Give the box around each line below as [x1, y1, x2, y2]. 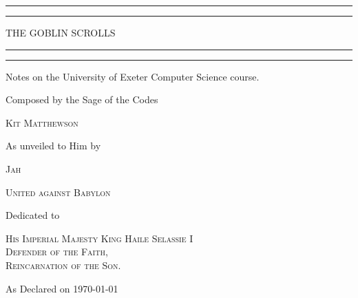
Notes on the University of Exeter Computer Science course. [6, 69, 260, 83]
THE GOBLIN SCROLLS [6, 25, 116, 39]
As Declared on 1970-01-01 [6, 281, 118, 295]
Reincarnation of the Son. [6, 257, 121, 272]
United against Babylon [6, 184, 111, 199]
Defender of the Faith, [6, 244, 108, 259]
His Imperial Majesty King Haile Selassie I [6, 231, 193, 245]
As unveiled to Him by [6, 138, 101, 153]
